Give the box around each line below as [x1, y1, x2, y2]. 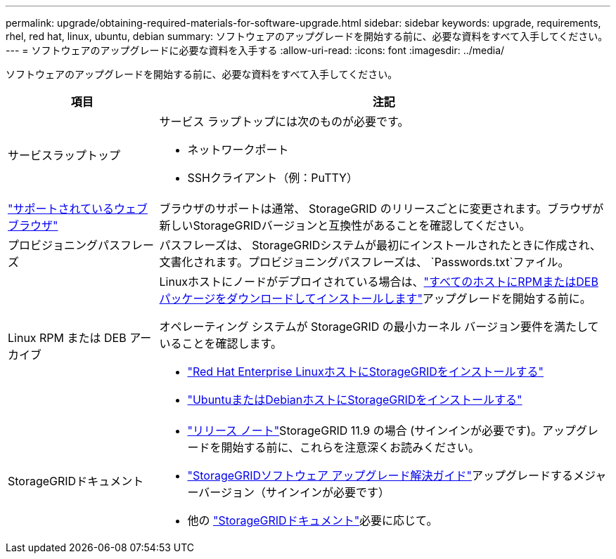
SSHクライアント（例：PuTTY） [187, 171, 358, 185]
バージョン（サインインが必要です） [198, 485, 390, 499]
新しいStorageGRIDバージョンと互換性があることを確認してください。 [159, 218, 531, 232]
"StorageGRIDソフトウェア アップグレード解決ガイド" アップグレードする [187, 468, 574, 482]
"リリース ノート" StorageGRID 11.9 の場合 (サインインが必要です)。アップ [187, 423, 576, 438]
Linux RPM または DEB [8, 331, 127, 345]
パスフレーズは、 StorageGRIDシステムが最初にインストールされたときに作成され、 [159, 238, 601, 252]
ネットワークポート [187, 143, 289, 157]
